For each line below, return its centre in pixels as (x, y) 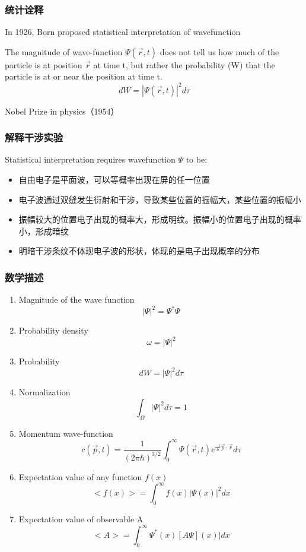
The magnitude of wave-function (64, 51)
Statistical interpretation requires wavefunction (90, 159)
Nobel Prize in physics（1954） (62, 111)
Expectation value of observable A (81, 518)
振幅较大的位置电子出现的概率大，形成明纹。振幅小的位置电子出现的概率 (160, 219)
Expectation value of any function (80, 476)
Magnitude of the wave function (76, 299)
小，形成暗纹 (44, 231)
